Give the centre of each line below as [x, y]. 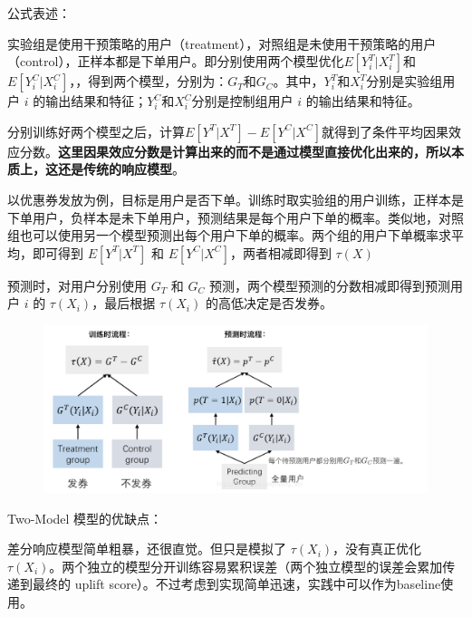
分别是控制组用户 [242, 101]
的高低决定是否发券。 [269, 303]
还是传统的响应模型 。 [121, 169]
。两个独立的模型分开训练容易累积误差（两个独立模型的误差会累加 [246, 566]
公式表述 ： [39, 13]
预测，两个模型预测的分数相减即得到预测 [330, 285]
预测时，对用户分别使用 [77, 285]
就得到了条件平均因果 [385, 131]
